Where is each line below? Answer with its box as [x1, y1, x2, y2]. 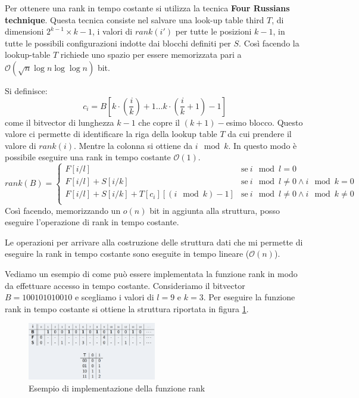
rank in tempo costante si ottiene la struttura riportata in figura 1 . [5, 302, 249, 315]
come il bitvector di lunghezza [5, 116, 114, 128]
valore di [5, 139, 36, 151]
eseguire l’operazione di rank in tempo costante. [5, 216, 179, 228]
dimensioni [5, 25, 44, 38]
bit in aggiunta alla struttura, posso [149, 204, 280, 216]
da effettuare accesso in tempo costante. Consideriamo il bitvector [5, 279, 245, 291]
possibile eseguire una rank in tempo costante [5, 151, 171, 163]
